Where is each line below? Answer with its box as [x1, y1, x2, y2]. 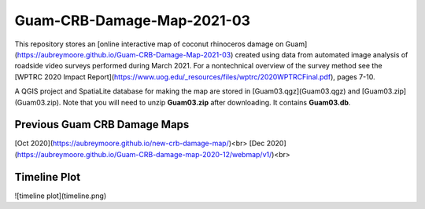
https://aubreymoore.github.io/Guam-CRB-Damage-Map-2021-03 [17, 49, 231, 59]
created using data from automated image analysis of [235, 49, 408, 59]
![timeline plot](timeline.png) [14, 191, 107, 200]
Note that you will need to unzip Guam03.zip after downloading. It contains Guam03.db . [62, 97, 351, 107]
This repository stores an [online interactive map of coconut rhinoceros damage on [14, 39, 284, 49]
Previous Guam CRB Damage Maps [14, 118, 190, 131]
